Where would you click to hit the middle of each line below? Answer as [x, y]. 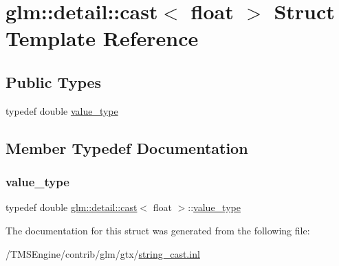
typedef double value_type [62, 110]
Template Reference [102, 38]
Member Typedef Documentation [127, 147]
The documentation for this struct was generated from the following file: [158, 230]
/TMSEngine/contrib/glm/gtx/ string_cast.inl [103, 253]
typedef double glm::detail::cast [72, 207]
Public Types [54, 81]
